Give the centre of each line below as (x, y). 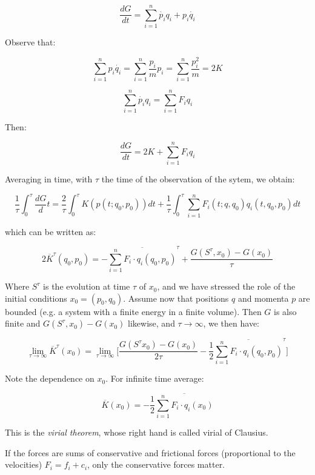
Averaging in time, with (49, 179)
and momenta (263, 298)
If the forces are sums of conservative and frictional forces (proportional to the (150, 452)
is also (285, 311)
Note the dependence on (50, 378)
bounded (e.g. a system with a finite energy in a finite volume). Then (133, 311)
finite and (23, 323)
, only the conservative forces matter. (156, 464)
